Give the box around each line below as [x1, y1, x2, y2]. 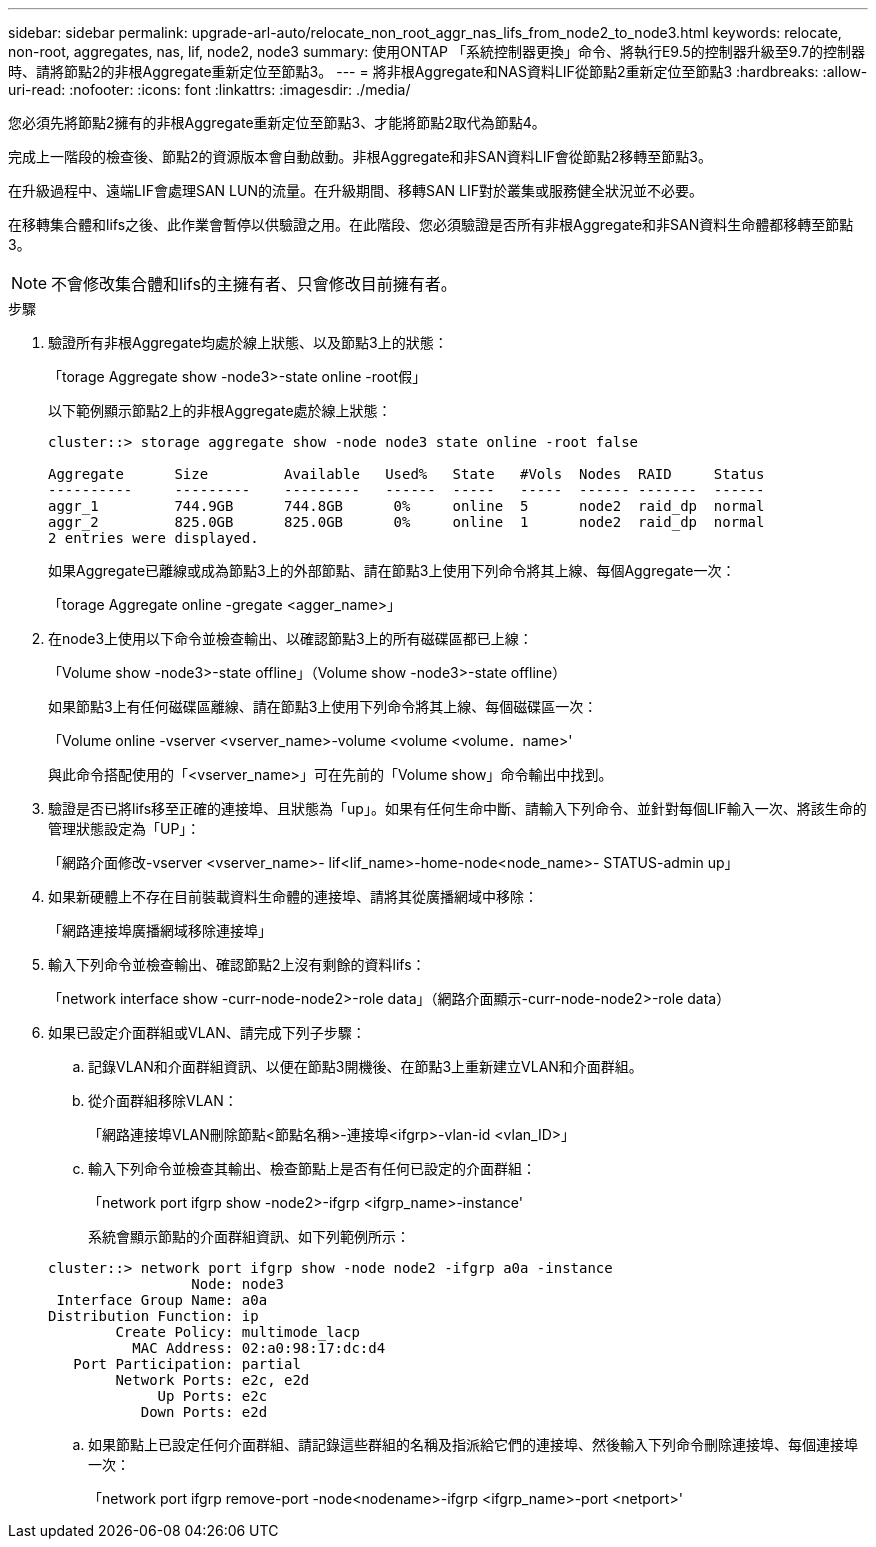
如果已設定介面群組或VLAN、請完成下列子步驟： [48, 1024, 366, 1041]
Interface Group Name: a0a [56, 1292, 268, 1308]
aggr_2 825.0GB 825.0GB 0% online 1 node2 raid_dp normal [48, 514, 765, 530]
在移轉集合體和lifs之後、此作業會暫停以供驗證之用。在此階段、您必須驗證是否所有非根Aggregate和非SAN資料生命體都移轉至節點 [8, 216, 854, 233]
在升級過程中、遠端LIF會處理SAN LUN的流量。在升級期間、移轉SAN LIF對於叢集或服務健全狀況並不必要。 [8, 182, 704, 199]
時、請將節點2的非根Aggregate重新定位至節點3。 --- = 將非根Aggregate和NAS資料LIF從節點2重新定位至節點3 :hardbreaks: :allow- [8, 63, 868, 80]
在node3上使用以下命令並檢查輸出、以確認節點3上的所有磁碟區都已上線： [48, 630, 533, 647]
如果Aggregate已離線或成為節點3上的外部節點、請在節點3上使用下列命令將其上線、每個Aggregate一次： [48, 562, 736, 579]
